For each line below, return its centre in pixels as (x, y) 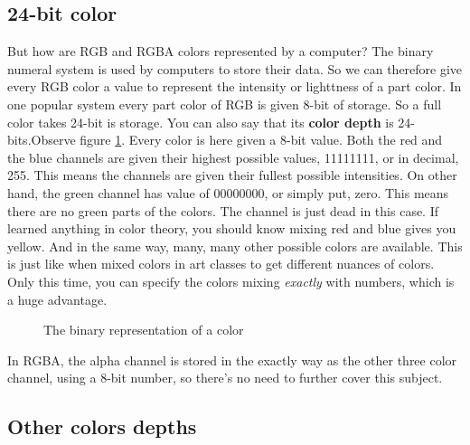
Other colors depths (102, 426)
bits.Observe (42, 140)
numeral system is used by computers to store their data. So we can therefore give (235, 68)
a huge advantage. (57, 299)
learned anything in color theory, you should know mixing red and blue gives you (232, 228)
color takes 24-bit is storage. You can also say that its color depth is (201, 122)
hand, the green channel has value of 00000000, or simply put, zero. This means (228, 192)
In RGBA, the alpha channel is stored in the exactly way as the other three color (232, 360)
